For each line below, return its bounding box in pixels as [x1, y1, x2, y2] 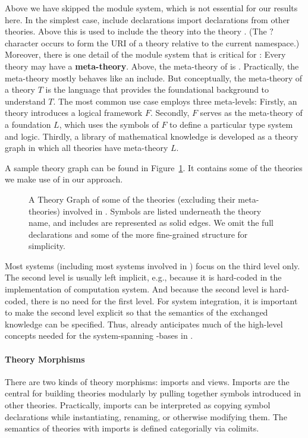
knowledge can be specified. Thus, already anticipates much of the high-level [5, 317, 283, 330]
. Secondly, [150, 106, 190, 119]
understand [5, 94, 46, 107]
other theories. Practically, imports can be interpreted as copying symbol [5, 399, 271, 411]
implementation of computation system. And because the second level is [5, 283, 267, 295]
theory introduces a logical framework [5, 106, 143, 119]
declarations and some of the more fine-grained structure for [29, 228, 248, 240]
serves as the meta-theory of [200, 106, 303, 119]
